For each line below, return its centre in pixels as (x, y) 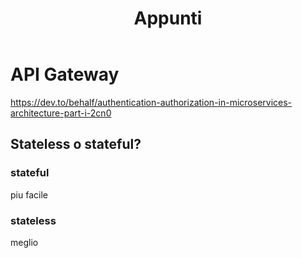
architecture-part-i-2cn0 (61, 113)
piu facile (29, 194)
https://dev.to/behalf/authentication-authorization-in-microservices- (151, 102)
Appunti (168, 18)
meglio (24, 242)
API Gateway (65, 74)
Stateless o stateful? (76, 144)
